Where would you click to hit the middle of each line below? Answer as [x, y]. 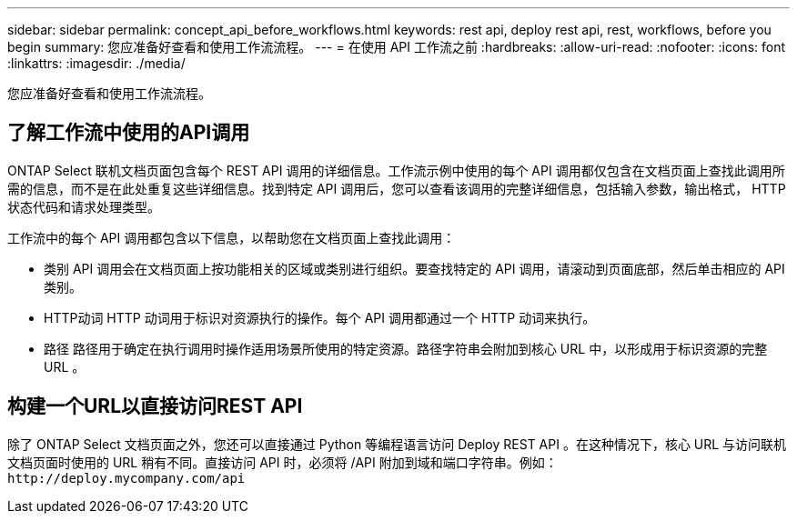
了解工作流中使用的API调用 [129, 133]
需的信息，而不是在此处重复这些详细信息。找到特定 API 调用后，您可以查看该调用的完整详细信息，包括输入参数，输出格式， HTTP [397, 188]
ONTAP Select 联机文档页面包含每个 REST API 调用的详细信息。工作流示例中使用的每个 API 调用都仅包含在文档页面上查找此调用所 [396, 170]
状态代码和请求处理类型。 [84, 206]
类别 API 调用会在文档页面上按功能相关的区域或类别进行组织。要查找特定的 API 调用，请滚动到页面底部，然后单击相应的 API [414, 268]
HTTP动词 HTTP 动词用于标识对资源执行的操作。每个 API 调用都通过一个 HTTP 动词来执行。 [320, 317]
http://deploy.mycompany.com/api [126, 478]
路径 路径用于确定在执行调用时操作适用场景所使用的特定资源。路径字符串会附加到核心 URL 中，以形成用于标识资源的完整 [406, 348]
